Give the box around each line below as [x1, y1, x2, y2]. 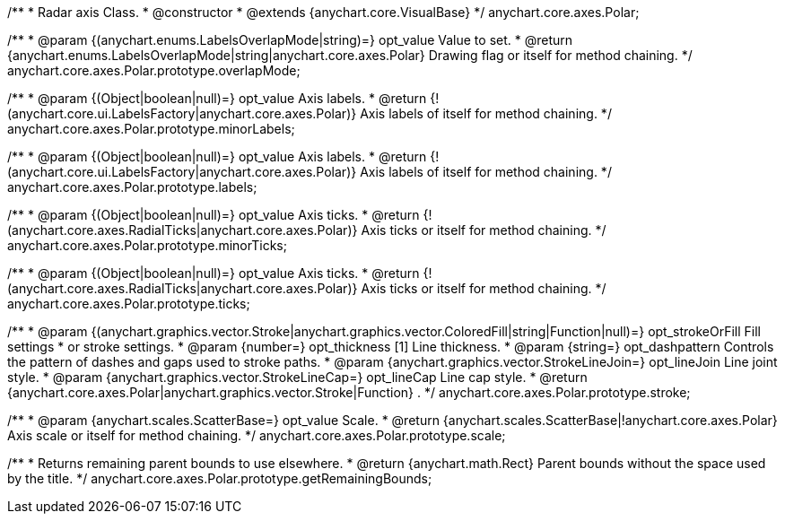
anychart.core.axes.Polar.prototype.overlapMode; [7, 63, 301, 78]
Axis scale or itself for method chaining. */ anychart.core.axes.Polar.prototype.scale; [7, 428, 506, 443]
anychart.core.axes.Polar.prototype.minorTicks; [7, 238, 287, 253]
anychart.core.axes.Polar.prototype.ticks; [7, 296, 250, 311]
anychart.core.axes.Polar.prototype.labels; [7, 179, 257, 195]
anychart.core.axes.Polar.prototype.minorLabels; [7, 121, 295, 136]
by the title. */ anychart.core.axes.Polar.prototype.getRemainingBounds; [7, 471, 432, 486]
